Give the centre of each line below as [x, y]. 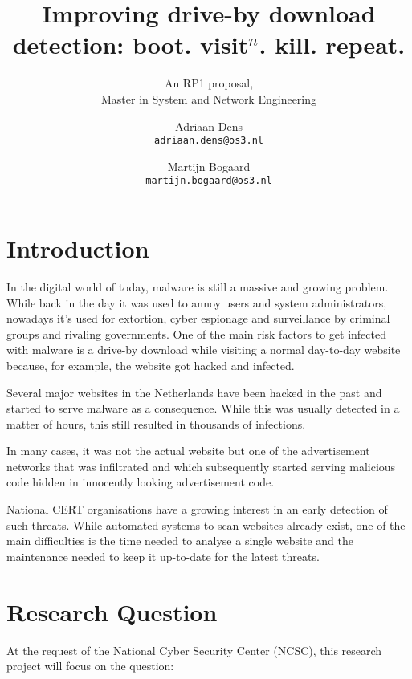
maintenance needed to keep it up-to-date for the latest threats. [163, 556]
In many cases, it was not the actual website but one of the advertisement [188, 451]
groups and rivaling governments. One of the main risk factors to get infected [197, 333]
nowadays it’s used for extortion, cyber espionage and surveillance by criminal [198, 318]
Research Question [112, 611]
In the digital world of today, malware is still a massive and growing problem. [198, 286]
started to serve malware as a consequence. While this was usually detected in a [203, 408]
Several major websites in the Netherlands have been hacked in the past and [194, 392]
